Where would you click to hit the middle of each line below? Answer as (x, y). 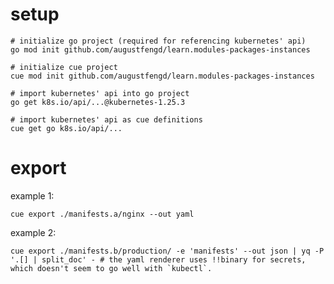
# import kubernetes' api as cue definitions (106, 119)
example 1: (32, 195)
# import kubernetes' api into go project (100, 93)
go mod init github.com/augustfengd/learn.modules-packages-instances (160, 49)
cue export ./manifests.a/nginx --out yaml (102, 214)
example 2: (33, 232)
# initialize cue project (64, 67)
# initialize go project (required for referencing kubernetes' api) (158, 41)
